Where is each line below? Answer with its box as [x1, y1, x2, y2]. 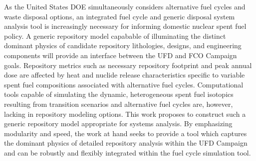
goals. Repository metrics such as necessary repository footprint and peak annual [4, 60, 252, 70]
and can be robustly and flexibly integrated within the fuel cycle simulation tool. [4, 147, 251, 158]
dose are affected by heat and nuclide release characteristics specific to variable [4, 70, 245, 80]
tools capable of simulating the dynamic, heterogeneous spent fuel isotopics [4, 89, 234, 99]
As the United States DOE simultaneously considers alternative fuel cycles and [4, 1, 246, 11]
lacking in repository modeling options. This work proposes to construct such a [4, 108, 246, 119]
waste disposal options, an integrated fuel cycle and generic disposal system [4, 11, 235, 21]
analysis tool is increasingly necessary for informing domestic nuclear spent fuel [4, 21, 247, 31]
